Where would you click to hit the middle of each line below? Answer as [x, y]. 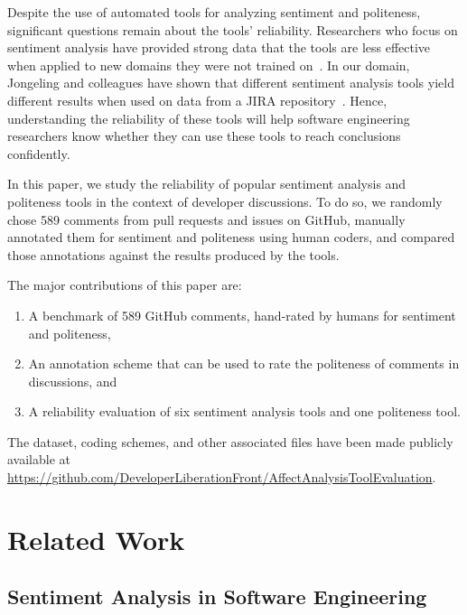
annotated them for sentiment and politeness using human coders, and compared [231, 237]
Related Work [96, 539]
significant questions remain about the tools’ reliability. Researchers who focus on [233, 29]
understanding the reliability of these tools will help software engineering [209, 118]
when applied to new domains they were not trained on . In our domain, [209, 65]
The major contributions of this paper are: [125, 285]
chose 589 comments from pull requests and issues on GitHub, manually [206, 219]
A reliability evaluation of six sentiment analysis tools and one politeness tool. [244, 411]
